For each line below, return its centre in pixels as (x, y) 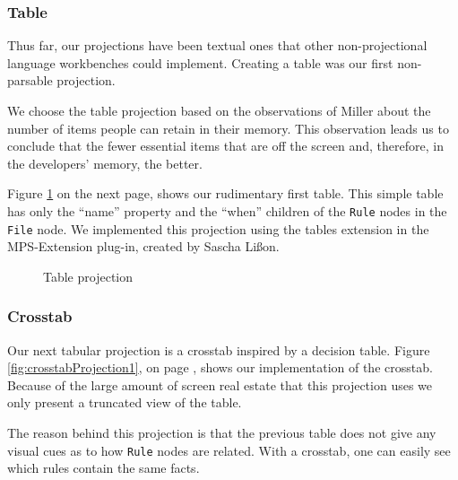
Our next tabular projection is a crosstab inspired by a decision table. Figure (219, 349)
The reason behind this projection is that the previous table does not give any (222, 433)
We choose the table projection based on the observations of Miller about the (219, 110)
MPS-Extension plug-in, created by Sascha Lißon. (143, 246)
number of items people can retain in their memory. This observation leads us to (228, 128)
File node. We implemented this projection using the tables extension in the (218, 228)
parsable (30, 80)
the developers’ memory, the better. (105, 163)
